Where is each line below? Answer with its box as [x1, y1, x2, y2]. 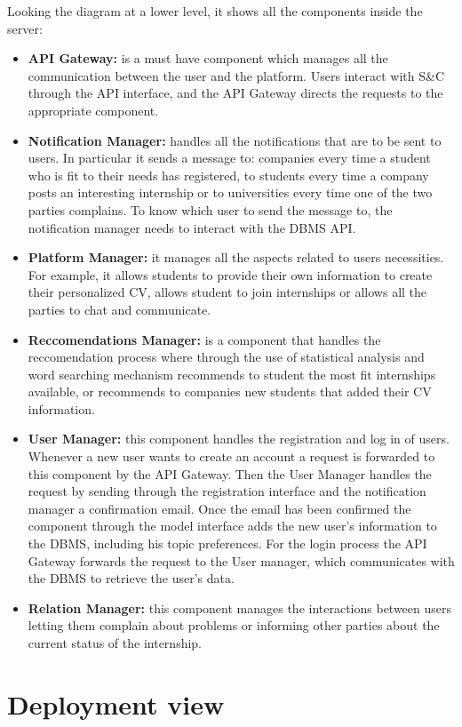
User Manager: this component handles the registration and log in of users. [28, 429, 450, 448]
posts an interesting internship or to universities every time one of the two [28, 183, 433, 202]
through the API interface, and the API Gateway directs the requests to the [28, 84, 443, 102]
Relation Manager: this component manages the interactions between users [28, 598, 452, 617]
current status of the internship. [28, 634, 202, 651]
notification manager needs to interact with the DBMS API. [28, 218, 356, 236]
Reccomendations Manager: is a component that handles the [28, 330, 381, 348]
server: [7, 19, 43, 37]
